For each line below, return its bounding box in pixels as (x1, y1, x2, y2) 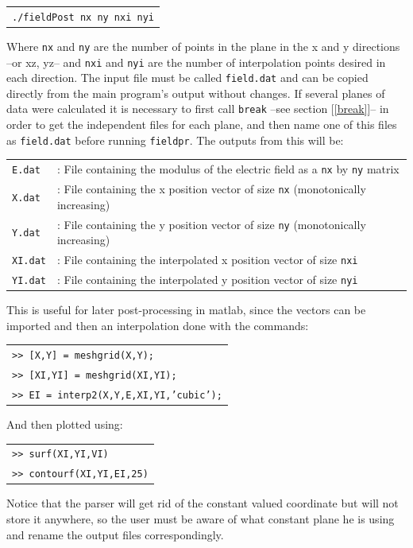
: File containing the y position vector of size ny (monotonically (56, 216, 366, 232)
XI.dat (12, 255, 46, 267)
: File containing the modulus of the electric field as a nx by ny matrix (56, 161, 399, 177)
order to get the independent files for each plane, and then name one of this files (6, 116, 397, 133)
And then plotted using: (6, 416, 123, 432)
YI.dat (12, 274, 46, 286)
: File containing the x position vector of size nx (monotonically (56, 181, 366, 197)
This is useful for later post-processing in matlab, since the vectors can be (6, 301, 366, 318)
